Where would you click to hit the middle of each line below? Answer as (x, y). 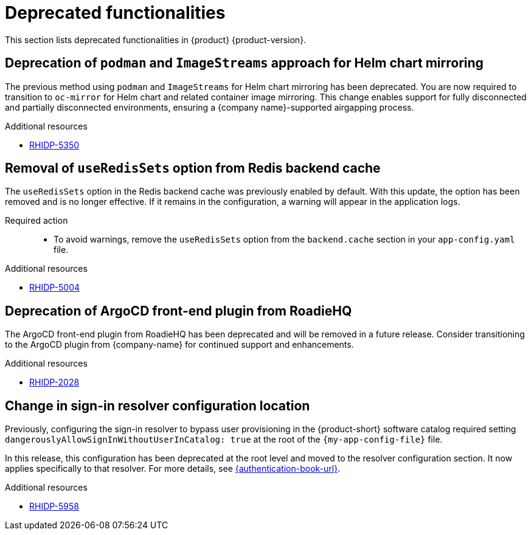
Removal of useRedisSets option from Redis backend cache (193, 168)
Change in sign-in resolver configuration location (158, 406)
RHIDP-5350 (54, 145)
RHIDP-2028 (54, 382)
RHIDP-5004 (55, 288)
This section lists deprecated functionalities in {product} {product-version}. (156, 40)
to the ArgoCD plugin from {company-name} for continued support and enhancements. (179, 345)
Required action (36, 221)
